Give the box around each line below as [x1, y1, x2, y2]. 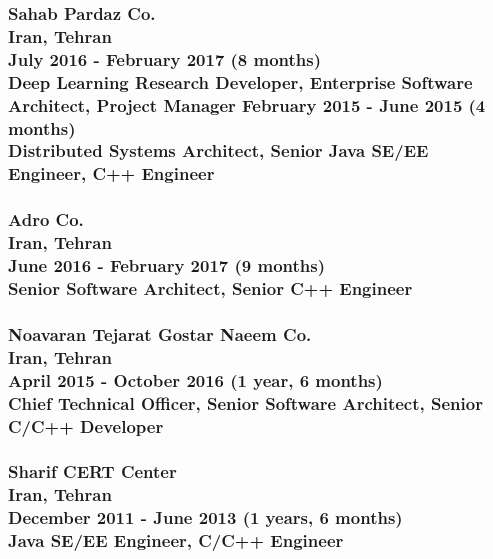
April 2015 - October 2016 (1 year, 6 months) [8, 367, 383, 392]
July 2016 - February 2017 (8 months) [8, 46, 322, 71]
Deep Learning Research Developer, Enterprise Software [8, 69, 473, 94]
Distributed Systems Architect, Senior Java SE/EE [8, 138, 429, 163]
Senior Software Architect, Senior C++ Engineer [8, 275, 413, 300]
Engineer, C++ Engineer [8, 161, 215, 186]
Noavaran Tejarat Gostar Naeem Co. [8, 321, 312, 346]
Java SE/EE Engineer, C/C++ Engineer [8, 528, 344, 553]
